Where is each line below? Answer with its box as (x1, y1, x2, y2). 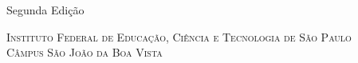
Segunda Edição (6, 2, 85, 18)
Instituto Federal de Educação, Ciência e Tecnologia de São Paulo (6, 28, 352, 45)
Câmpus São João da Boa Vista (6, 44, 163, 61)
